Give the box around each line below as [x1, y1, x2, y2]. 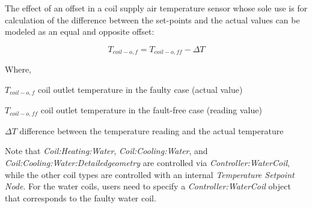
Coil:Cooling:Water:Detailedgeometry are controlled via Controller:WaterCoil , [5, 156, 290, 168]
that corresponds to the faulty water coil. [5, 191, 156, 204]
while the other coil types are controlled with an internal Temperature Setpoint [5, 168, 295, 180]
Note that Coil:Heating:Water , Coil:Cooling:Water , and [5, 144, 208, 157]
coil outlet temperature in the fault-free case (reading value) [40, 104, 262, 116]
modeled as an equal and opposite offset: [5, 25, 154, 38]
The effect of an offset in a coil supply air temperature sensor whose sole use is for [5, 2, 308, 14]
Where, [5, 63, 31, 76]
